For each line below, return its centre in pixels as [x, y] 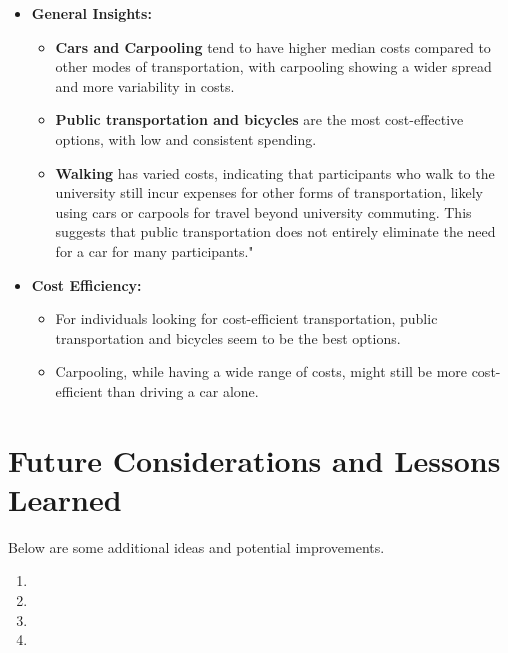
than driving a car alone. [183, 390]
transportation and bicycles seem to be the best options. [228, 337]
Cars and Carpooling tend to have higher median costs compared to [273, 46]
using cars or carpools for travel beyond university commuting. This [263, 211]
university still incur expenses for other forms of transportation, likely [269, 192]
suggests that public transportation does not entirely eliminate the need [275, 231]
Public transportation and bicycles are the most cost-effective [259, 119]
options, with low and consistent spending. [186, 138]
